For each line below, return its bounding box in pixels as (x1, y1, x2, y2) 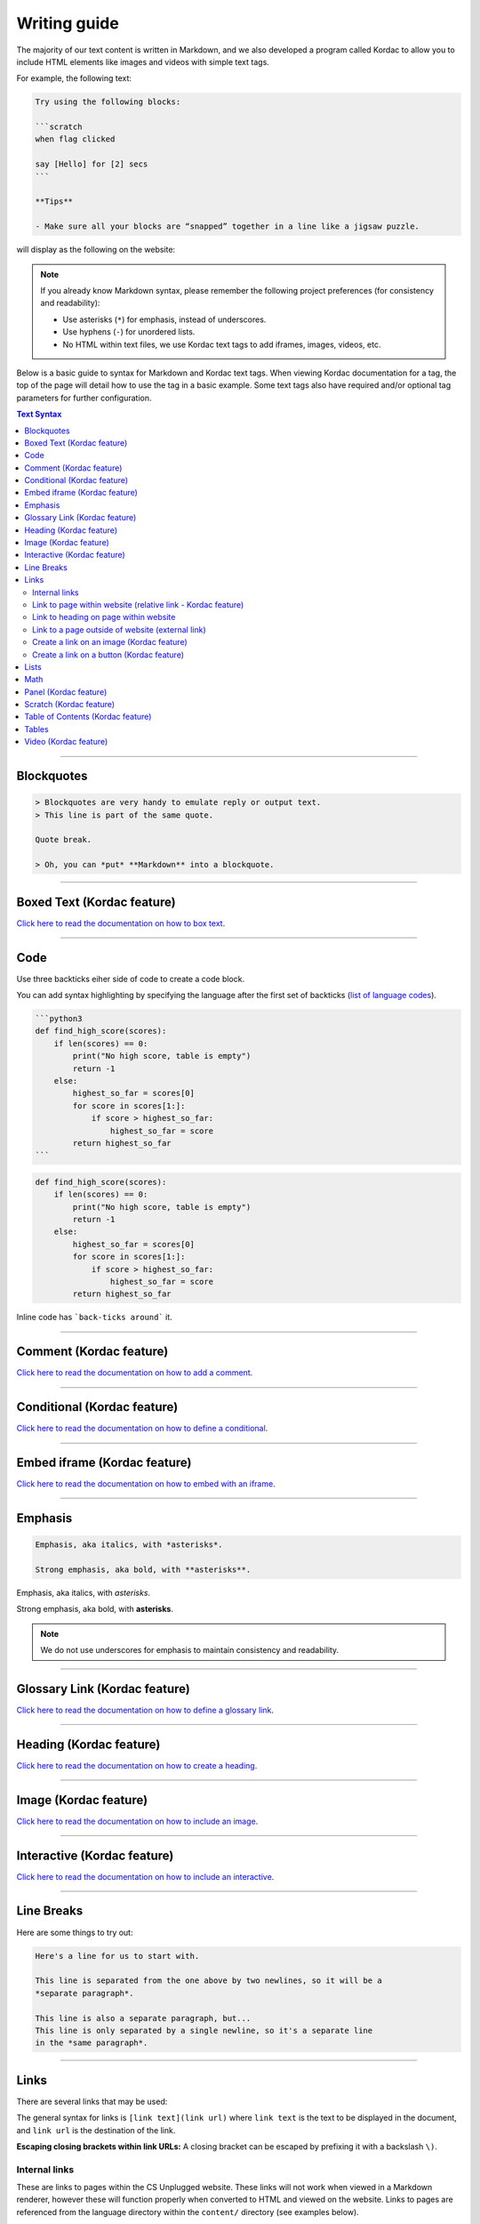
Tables (24, 723, 49, 734)
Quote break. (35, 834, 92, 845)
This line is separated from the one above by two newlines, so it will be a (35, 1976, 382, 1986)
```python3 (35, 1014, 83, 1023)
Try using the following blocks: (35, 97, 181, 107)
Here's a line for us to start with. (35, 1951, 200, 1961)
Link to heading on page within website (32, 612, 176, 623)
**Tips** (35, 197, 74, 206)
